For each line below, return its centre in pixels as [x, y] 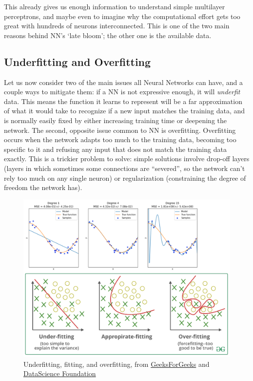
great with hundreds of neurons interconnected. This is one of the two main [117, 26]
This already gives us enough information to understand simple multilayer [115, 6]
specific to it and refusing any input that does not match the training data [115, 149]
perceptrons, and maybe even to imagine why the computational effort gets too [122, 16]
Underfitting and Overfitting [78, 61]
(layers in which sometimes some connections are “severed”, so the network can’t [125, 168]
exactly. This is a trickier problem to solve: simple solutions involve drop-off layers [127, 159]
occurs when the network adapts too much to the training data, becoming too [120, 139]
